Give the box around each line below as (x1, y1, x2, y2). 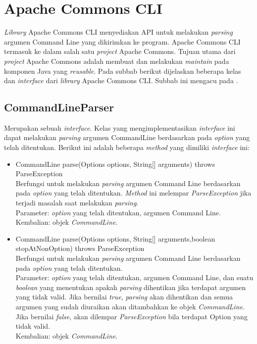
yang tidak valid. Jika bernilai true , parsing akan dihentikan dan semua (15, 292, 233, 302)
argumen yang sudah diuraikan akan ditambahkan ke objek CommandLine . (15, 301, 245, 311)
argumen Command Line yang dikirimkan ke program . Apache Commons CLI (4, 36, 241, 47)
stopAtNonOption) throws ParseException (15, 243, 145, 253)
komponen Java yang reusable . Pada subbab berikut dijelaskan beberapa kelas (4, 65, 241, 76)
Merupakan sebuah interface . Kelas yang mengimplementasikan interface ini (4, 122, 235, 133)
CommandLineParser (4, 99, 114, 115)
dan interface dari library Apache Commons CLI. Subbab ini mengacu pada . (4, 75, 238, 86)
